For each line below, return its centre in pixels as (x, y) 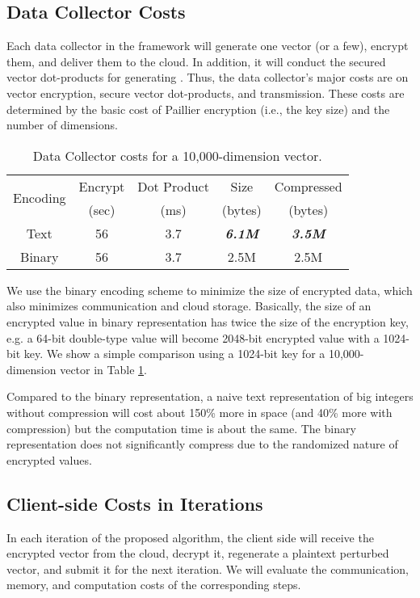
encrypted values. (49, 459)
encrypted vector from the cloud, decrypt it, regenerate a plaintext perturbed (198, 553)
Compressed (308, 186)
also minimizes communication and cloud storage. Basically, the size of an (189, 306)
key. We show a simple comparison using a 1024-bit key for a (174, 354)
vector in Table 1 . (103, 369)
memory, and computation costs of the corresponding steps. (154, 585)
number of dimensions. (62, 125)
